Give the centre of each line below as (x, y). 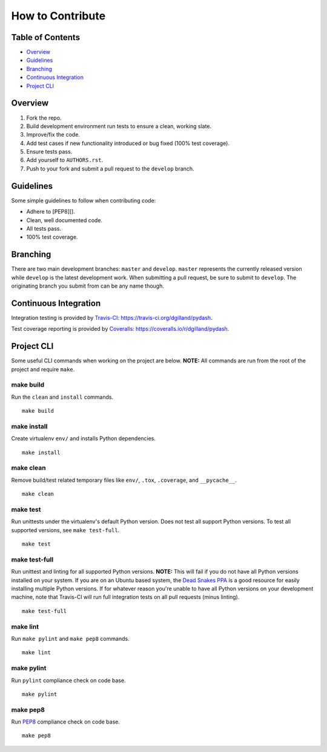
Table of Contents (46, 37)
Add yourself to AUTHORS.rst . (64, 160)
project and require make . (43, 369)
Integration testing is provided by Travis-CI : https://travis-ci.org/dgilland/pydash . (112, 317)
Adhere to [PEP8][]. (51, 212)
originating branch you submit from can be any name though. (88, 286)
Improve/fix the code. (53, 135)
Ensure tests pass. (49, 152)
